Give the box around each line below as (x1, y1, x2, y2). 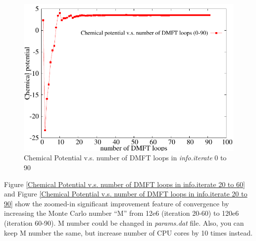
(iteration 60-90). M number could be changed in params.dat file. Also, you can (4, 217, 244, 228)
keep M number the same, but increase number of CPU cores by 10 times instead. (4, 227, 253, 238)
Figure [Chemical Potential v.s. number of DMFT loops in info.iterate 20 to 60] (4, 179, 245, 189)
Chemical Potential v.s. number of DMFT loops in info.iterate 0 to (24, 152, 227, 163)
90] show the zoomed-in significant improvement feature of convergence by (4, 198, 229, 208)
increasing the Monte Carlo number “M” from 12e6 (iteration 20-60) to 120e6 (4, 208, 239, 218)
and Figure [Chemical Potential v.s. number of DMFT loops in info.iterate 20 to (4, 189, 248, 199)
